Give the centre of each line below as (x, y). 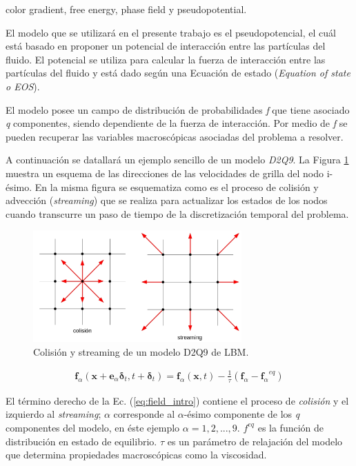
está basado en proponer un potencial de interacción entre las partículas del (166, 46)
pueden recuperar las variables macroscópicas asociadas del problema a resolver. (175, 136)
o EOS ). (23, 86)
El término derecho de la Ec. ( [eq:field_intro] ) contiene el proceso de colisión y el (177, 400)
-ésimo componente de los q (242, 414)
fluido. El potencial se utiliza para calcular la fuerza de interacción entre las (166, 59)
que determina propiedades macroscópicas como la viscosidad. (136, 455)
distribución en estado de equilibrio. (81, 441)
